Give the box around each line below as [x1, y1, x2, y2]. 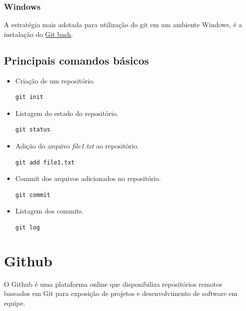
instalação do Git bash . [4, 29, 73, 39]
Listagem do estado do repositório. [15, 108, 119, 118]
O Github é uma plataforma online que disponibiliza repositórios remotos [4, 278, 222, 289]
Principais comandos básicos [4, 52, 149, 67]
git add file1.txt [15, 159, 75, 166]
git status [15, 126, 51, 133]
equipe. [4, 297, 25, 308]
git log [15, 224, 40, 231]
